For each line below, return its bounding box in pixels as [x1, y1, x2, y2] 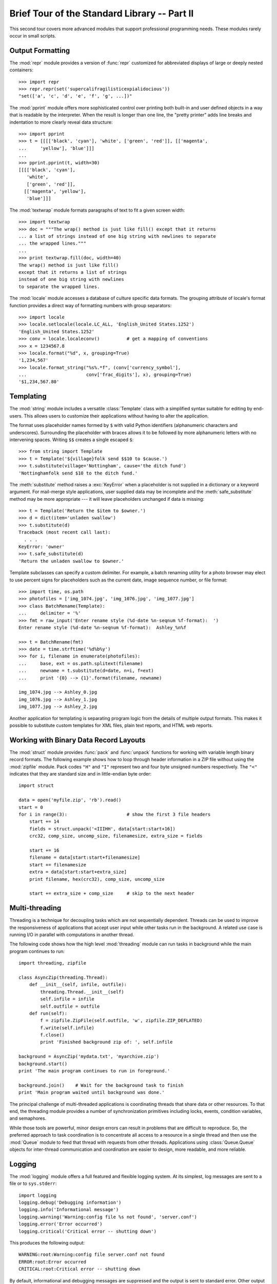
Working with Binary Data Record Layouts [9, 735, 146, 744]
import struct [18, 783, 54, 788]
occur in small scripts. [9, 32, 56, 39]
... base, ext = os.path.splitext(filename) [18, 660, 143, 666]
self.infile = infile [40, 996, 95, 1002]
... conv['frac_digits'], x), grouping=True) [18, 372, 192, 377]
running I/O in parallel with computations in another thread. [9, 932, 134, 938]
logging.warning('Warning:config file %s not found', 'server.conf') [18, 1214, 197, 1220]
